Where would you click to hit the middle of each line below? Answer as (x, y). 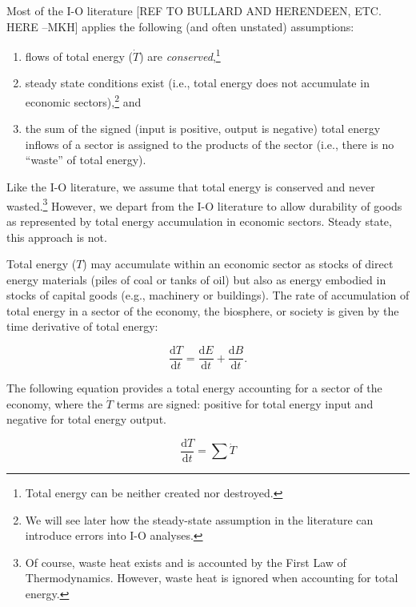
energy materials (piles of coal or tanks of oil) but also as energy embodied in (196, 279)
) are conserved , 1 (180, 55)
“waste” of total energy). (86, 160)
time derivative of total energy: (82, 326)
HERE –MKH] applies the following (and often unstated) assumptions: (180, 26)
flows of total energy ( (79, 56)
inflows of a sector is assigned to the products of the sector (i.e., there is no (210, 144)
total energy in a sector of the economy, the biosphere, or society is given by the (203, 310)
